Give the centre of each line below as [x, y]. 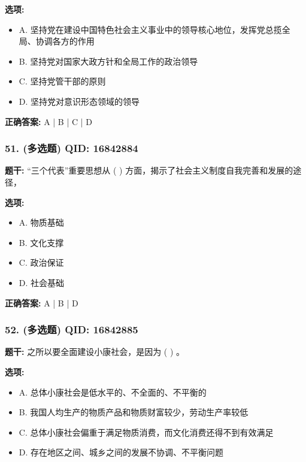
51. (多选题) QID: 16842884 [72, 148]
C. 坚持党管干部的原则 [62, 81]
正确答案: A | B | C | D [49, 121]
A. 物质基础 [41, 222]
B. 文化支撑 [41, 242]
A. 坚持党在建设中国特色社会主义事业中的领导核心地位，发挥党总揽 [150, 29]
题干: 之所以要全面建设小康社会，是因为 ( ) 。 [95, 352]
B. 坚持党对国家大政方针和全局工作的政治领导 [108, 61]
